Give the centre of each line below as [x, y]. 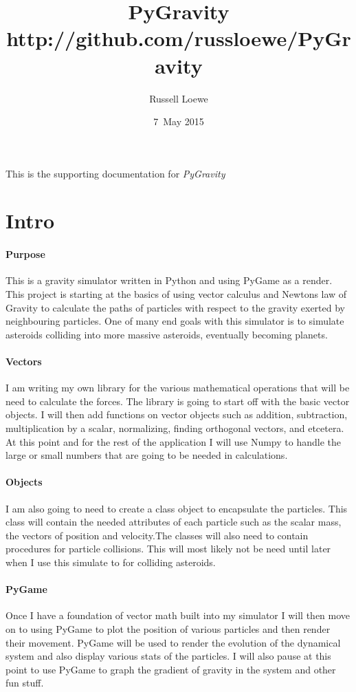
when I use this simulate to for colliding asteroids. [111, 562]
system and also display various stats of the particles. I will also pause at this [168, 656]
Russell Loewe [179, 98]
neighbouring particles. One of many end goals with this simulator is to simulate [175, 321]
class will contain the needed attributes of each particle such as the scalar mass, [174, 522]
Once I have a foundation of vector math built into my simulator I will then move [178, 615]
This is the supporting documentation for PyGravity [115, 173]
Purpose [25, 254]
